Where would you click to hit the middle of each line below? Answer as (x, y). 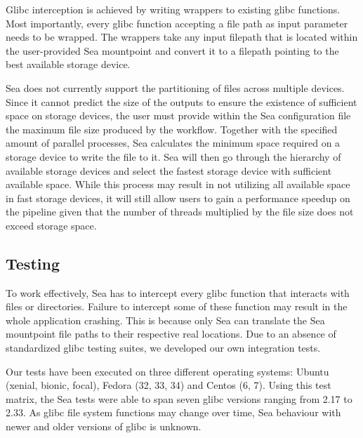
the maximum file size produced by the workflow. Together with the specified (172, 129)
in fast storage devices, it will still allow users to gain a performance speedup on (178, 198)
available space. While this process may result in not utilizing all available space (178, 184)
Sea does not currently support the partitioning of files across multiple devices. (175, 87)
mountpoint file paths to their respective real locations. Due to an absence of (171, 334)
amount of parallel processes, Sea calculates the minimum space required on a (173, 143)
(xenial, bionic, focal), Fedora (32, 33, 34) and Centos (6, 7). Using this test (169, 385)
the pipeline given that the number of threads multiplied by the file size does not (180, 212)
